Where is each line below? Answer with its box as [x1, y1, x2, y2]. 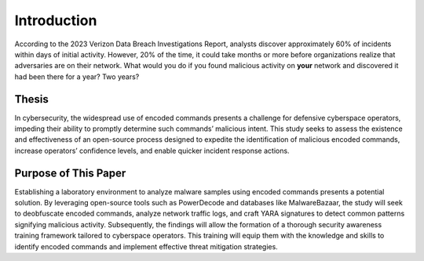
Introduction [14, 12, 97, 29]
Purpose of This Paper [14, 166, 126, 179]
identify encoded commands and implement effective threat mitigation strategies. [14, 241, 278, 251]
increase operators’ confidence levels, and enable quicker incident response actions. [14, 146, 290, 155]
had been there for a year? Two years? [14, 71, 140, 82]
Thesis [14, 92, 49, 106]
